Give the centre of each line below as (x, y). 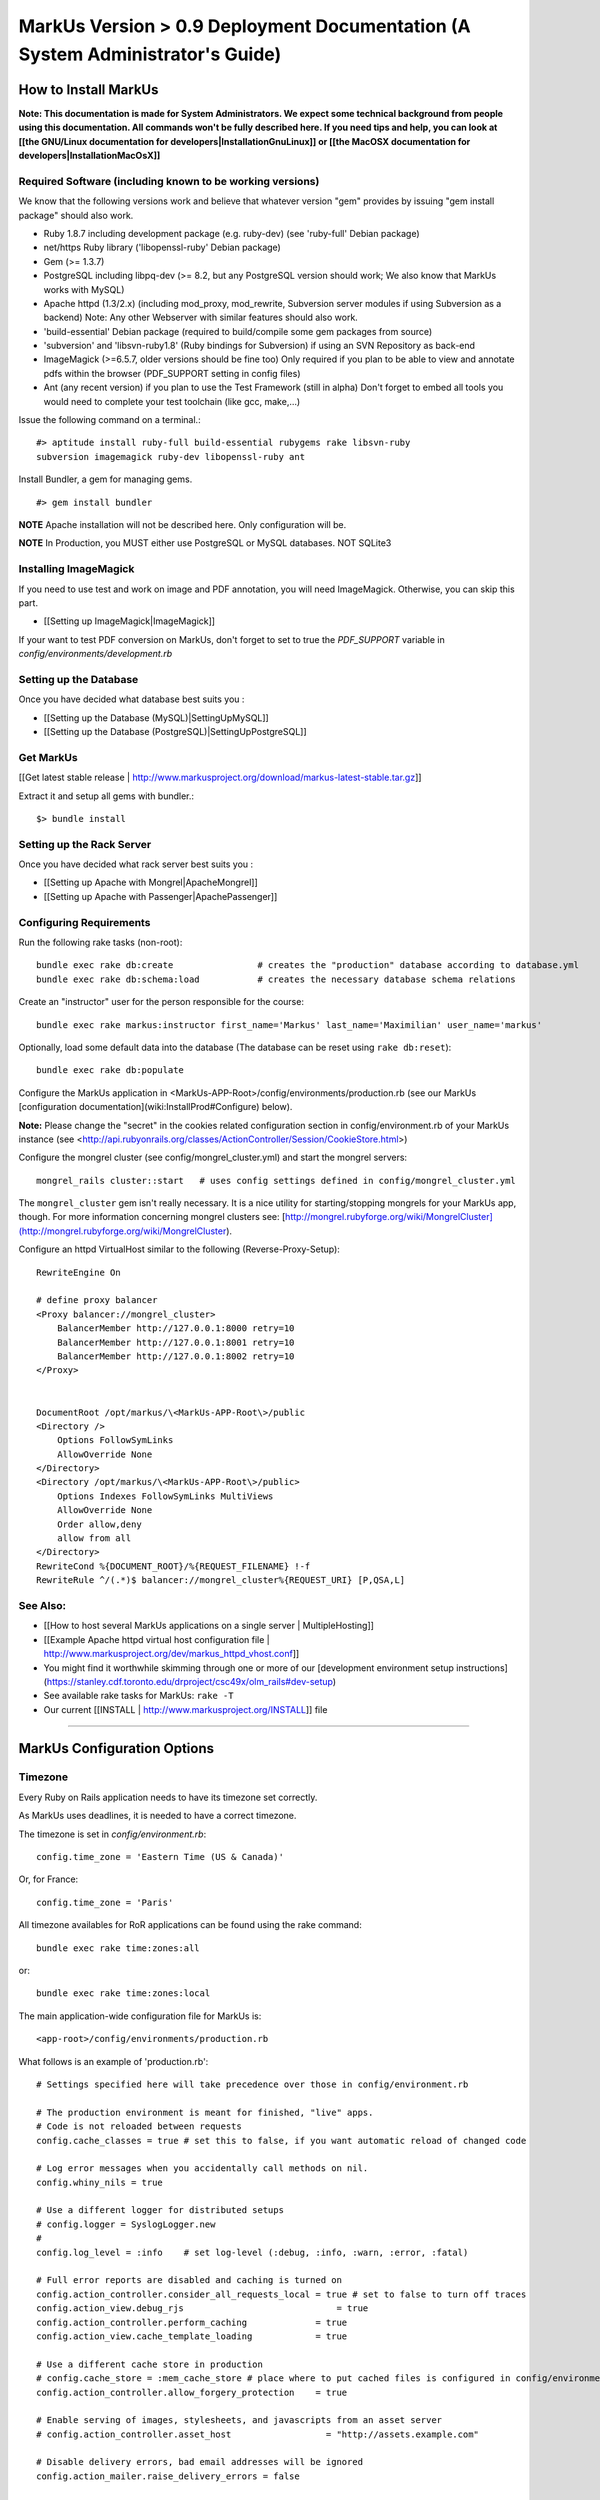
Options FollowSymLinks (115, 1440)
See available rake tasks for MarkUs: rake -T (138, 1696)
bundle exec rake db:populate (110, 1070)
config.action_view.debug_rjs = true (202, 2308)
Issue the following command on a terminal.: (109, 420)
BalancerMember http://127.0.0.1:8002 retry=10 (175, 1356)
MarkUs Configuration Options (116, 1748)
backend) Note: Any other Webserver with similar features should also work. (201, 317)
